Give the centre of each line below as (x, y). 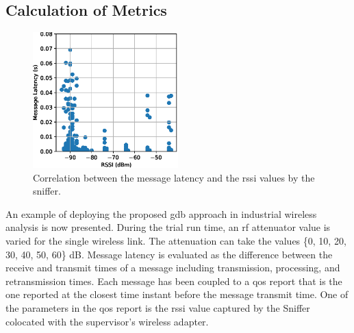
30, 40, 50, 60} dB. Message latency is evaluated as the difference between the (169, 254)
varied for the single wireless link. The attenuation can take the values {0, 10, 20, (176, 240)
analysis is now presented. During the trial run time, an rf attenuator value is (168, 227)
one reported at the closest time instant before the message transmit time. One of (177, 294)
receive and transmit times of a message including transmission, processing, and (173, 268)
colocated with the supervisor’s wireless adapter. (107, 321)
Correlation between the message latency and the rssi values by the (174, 177)
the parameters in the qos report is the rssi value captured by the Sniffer (158, 307)
